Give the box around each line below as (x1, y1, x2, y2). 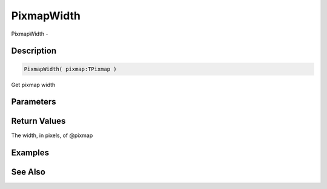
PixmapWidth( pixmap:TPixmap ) (24, 65, 117, 72)
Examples (11, 148, 50, 158)
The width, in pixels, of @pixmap (11, 132, 93, 139)
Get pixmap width (11, 81, 56, 88)
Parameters (11, 97, 56, 107)
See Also (11, 167, 45, 178)
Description (11, 46, 57, 56)
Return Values (11, 116, 66, 126)
